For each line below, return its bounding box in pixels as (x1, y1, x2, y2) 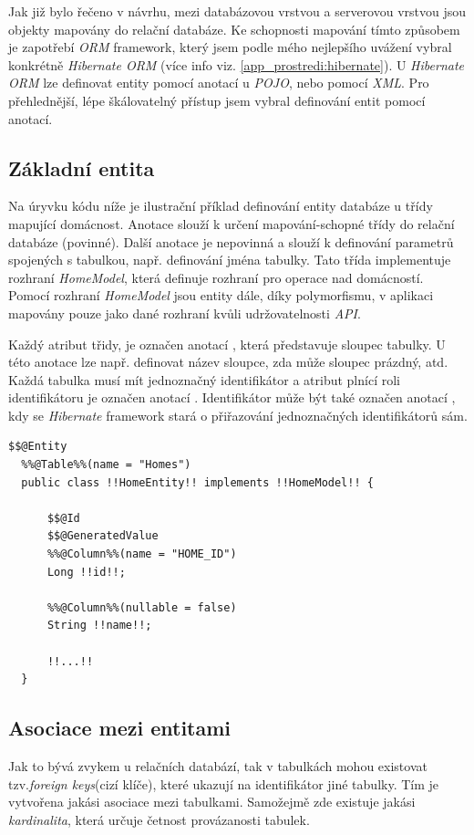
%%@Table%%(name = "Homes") (21, 458, 191, 472)
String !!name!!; (46, 619, 152, 632)
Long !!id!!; (46, 565, 126, 579)
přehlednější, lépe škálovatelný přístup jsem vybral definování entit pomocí (8, 90, 426, 110)
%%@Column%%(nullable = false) (46, 600, 237, 614)
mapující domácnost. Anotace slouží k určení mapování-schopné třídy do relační (8, 214, 455, 233)
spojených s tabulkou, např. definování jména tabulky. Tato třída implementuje (8, 250, 451, 269)
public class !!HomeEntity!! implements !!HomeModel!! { (21, 475, 374, 489)
